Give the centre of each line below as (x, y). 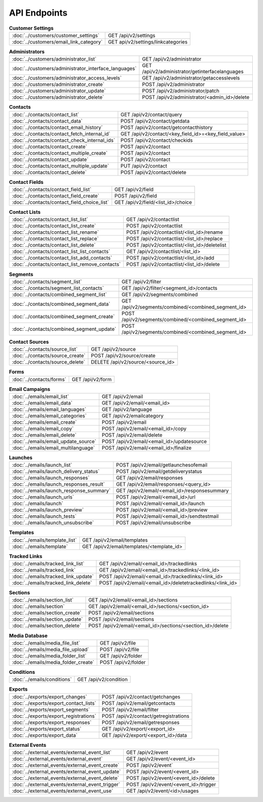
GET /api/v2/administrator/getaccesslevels (191, 78)
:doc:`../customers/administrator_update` (59, 91)
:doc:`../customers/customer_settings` (56, 35)
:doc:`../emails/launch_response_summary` (61, 491)
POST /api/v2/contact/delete (153, 172)
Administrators (27, 52)
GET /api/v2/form (92, 379)
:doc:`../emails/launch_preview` (48, 510)
